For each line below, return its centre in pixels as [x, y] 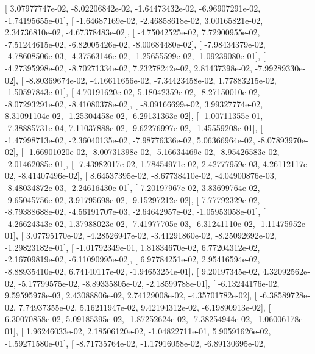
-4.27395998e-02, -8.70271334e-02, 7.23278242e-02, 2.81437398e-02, [129, 67]
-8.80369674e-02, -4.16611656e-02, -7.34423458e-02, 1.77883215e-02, [151, 80]
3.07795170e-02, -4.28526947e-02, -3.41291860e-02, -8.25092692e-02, [151, 235]
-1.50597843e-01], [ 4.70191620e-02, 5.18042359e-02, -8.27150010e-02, [133, 92]
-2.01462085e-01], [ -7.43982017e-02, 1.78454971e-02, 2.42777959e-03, [133, 163]
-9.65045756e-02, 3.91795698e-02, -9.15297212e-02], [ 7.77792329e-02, [133, 199]
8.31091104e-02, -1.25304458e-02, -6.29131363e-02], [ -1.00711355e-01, [134, 116]
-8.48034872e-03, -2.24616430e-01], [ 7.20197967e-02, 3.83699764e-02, [133, 187]
